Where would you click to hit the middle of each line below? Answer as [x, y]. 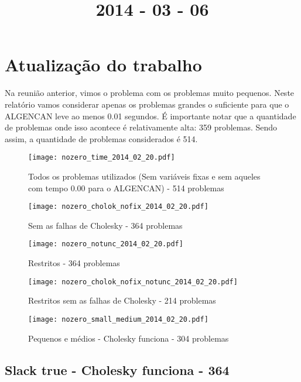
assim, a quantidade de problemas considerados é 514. [101, 138]
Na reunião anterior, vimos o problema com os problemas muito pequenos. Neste [150, 93]
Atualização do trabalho [103, 65]
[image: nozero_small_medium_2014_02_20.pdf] [118, 319]
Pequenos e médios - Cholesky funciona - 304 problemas [129, 338]
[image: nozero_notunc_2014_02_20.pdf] [106, 244]
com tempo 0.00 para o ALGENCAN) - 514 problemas [126, 187]
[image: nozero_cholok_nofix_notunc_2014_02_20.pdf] [133, 282]
